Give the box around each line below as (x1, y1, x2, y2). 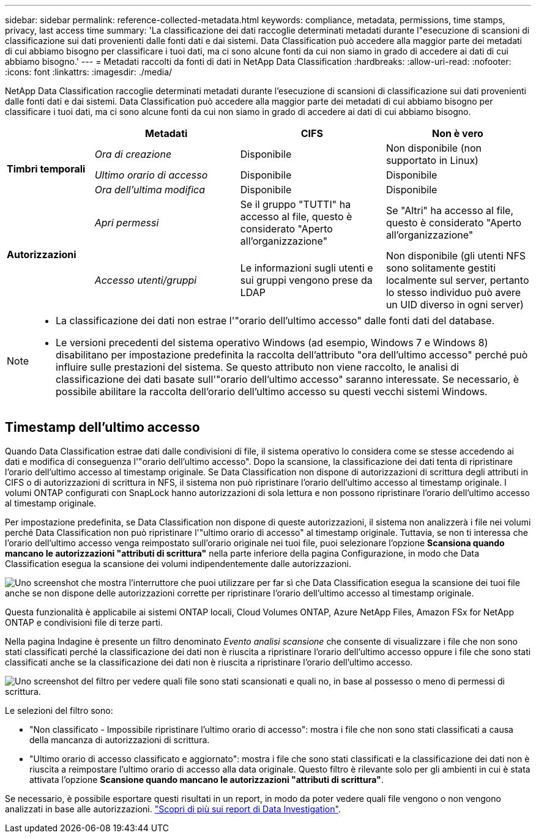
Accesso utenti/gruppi (94, 274, 197, 286)
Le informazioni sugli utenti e (240, 262, 373, 274)
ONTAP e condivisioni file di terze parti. (5, 617, 163, 628)
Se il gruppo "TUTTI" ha (240, 198, 351, 210)
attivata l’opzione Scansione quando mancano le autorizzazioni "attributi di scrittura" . (29, 774, 384, 785)
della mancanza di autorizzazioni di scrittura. (29, 734, 210, 745)
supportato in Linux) (385, 154, 478, 166)
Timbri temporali (7, 163, 86, 175)
